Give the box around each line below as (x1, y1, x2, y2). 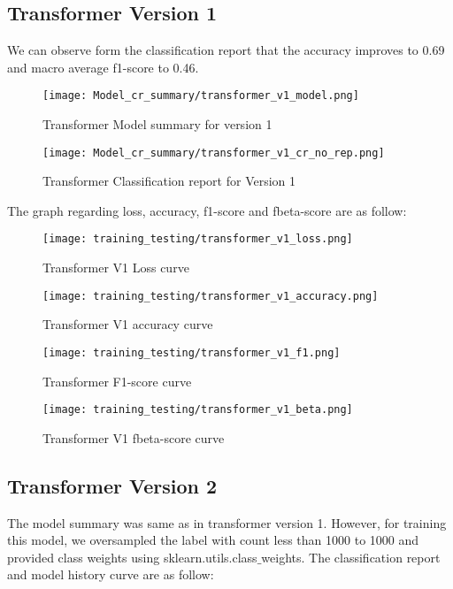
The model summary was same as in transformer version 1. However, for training (7, 513, 447, 532)
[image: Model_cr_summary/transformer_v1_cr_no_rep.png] (42, 146, 385, 159)
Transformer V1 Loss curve (42, 258, 189, 277)
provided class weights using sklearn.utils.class (7, 547, 257, 566)
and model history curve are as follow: (7, 565, 214, 584)
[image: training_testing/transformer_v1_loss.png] (42, 233, 353, 246)
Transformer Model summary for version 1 (42, 115, 273, 134)
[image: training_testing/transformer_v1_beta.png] (42, 403, 353, 417)
